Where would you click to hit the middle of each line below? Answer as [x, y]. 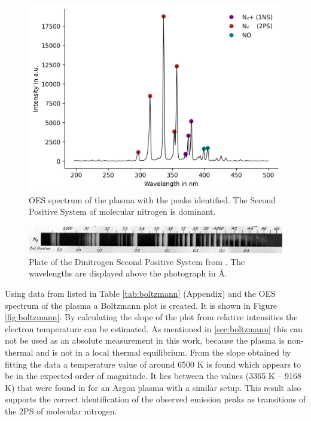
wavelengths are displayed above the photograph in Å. [128, 273]
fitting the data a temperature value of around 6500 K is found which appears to [153, 364]
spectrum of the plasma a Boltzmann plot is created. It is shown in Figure [141, 305]
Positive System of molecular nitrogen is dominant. [122, 211]
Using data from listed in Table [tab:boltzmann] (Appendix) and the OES [140, 294]
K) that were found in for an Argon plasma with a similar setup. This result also [153, 387]
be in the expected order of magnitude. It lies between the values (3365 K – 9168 [153, 376]
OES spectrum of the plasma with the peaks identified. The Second [153, 199]
